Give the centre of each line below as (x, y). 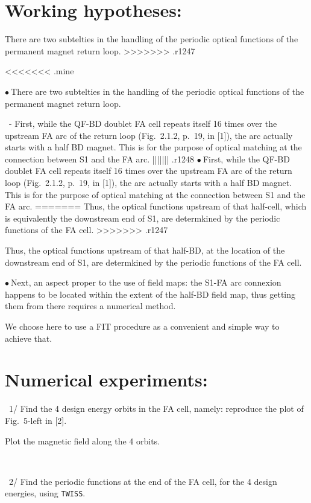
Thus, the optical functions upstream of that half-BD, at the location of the (145, 250)
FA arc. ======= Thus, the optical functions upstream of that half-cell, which (156, 206)
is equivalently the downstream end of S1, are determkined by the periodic (143, 218)
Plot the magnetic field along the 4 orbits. (82, 441)
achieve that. (29, 338)
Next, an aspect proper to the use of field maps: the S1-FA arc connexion (146, 282)
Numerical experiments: (106, 380)
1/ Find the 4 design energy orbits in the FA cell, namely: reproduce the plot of (156, 408)
